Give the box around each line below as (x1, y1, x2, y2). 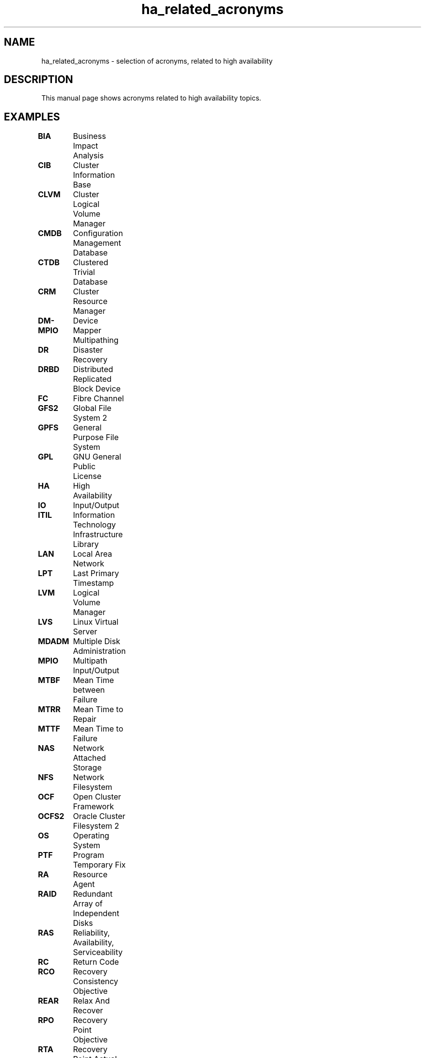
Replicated (73, 374, 112, 384)
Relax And (73, 996, 110, 1006)
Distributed (73, 364, 114, 375)
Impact (73, 141, 98, 151)
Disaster (73, 345, 103, 355)
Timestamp (73, 578, 114, 588)
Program (73, 850, 104, 860)
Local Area (73, 549, 112, 559)
